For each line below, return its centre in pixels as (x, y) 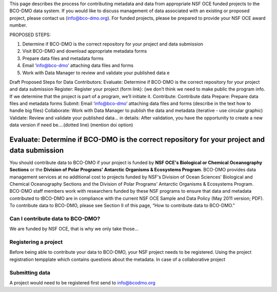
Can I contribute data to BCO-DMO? (55, 218)
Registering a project (36, 242)
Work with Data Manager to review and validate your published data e (96, 73)
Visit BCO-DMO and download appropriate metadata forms (85, 51)
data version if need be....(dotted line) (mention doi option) (71, 125)
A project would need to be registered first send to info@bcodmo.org (83, 283)
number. (18, 25)
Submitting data (30, 273)
